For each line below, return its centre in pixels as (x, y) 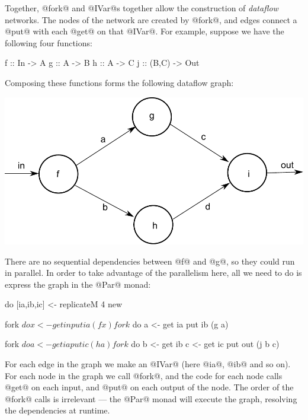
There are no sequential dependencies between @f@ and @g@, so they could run (150, 261)
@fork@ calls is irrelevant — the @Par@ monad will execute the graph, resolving (151, 398)
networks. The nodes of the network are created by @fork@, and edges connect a (151, 19)
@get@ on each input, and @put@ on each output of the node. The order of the (149, 387)
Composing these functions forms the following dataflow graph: (119, 82)
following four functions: (49, 42)
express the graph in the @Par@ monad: (78, 284)
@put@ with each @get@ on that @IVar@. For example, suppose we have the (145, 31)
